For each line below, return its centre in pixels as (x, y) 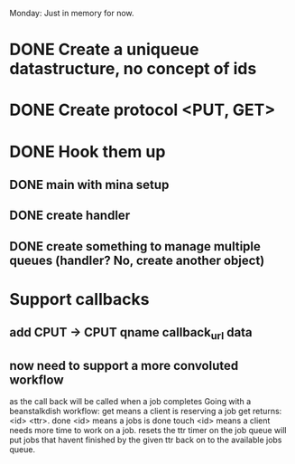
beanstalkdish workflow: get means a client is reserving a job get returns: (146, 412)
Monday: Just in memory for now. (72, 13)
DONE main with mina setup (89, 185)
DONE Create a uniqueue (104, 50)
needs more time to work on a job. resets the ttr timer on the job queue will (148, 431)
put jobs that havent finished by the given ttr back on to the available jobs (146, 440)
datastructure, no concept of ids (133, 69)
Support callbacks (79, 299)
